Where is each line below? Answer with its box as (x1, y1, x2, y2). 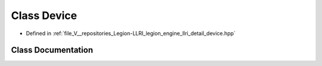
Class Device (11, 9, 78, 22)
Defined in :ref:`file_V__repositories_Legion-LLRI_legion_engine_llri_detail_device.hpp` (26, 30, 236, 37)
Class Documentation (11, 45, 94, 55)
